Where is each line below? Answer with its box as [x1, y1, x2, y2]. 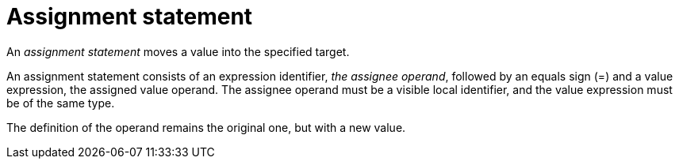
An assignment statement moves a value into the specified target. [6, 44, 350, 58]
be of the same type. [6, 96, 115, 110]
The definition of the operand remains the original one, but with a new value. [6, 120, 406, 134]
